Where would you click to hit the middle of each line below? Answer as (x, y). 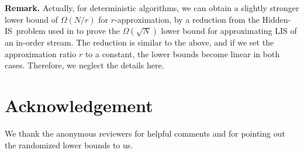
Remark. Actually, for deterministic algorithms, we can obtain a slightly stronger (152, 8)
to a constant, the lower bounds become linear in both (182, 53)
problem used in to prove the (68, 31)
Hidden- (277, 19)
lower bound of (32, 19)
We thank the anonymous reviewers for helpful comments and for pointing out (145, 133)
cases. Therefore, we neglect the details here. (84, 65)
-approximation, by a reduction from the (187, 19)
